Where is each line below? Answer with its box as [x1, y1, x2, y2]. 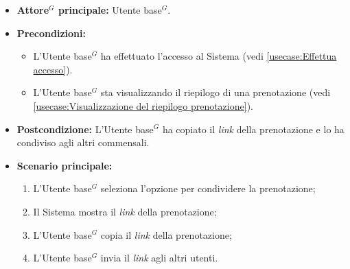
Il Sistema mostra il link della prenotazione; [33, 204, 217, 218]
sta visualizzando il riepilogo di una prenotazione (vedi [100, 85, 331, 100]
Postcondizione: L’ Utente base [16, 121, 154, 136]
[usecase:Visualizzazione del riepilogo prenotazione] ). [33, 98, 253, 113]
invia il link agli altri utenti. [100, 250, 218, 265]
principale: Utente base [58, 3, 162, 16]
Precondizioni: [16, 25, 86, 40]
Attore [16, 3, 49, 16]
